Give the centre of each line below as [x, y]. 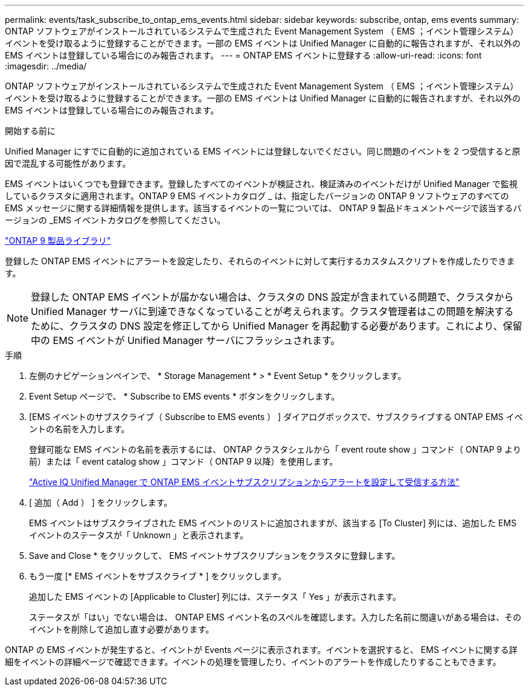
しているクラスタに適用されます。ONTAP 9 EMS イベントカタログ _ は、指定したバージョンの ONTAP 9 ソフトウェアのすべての [257, 196]
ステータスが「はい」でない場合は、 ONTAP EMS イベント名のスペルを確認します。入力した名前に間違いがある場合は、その [275, 617]
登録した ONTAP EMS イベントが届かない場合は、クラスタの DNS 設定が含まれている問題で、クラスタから [272, 297]
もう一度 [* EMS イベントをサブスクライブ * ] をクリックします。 [158, 576]
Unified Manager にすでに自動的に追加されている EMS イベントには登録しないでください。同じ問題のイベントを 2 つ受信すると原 [263, 151]
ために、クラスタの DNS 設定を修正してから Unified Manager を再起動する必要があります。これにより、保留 [277, 326]
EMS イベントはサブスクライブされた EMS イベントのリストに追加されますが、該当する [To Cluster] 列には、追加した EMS [273, 523]
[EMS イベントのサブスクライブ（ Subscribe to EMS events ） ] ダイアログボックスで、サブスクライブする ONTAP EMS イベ [276, 417]
